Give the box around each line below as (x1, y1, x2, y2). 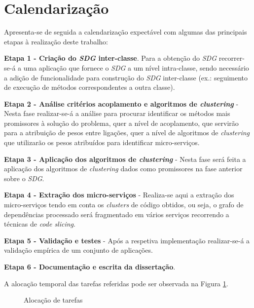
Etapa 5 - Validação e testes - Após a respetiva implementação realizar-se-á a (4, 235, 250, 245)
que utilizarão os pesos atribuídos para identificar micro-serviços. (4, 137, 200, 148)
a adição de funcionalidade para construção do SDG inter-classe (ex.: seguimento (4, 72, 248, 82)
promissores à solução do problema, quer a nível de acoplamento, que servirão (4, 117, 239, 128)
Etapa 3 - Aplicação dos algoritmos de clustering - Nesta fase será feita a (4, 154, 246, 164)
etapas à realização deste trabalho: (4, 36, 108, 46)
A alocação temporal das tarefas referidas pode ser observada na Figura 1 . (4, 278, 228, 288)
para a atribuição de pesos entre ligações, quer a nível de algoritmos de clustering (4, 127, 250, 138)
